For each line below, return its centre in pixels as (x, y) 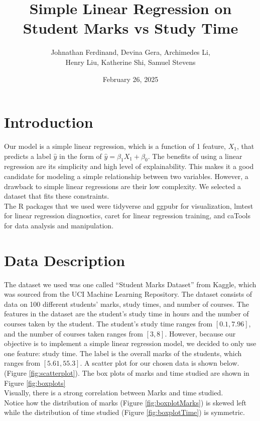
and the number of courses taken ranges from (74, 333)
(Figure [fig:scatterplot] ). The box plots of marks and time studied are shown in (127, 373)
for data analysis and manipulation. (59, 225)
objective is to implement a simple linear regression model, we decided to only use (130, 343)
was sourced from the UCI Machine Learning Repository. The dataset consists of (128, 294)
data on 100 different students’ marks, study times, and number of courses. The (126, 304)
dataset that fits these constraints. (57, 196)
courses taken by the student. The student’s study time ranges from (108, 324)
